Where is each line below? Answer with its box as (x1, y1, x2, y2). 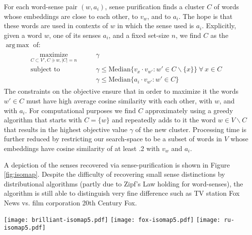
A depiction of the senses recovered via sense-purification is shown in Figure (4, 159, 230, 169)
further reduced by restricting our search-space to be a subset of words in (4, 134, 222, 144)
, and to (147, 11, 171, 21)
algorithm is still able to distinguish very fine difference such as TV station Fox (4, 188, 240, 198)
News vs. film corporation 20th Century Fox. (4, 197, 137, 207)
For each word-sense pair (4, 1, 78, 11)
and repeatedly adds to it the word (112, 115, 216, 125)
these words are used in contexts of (4, 20, 108, 31)
